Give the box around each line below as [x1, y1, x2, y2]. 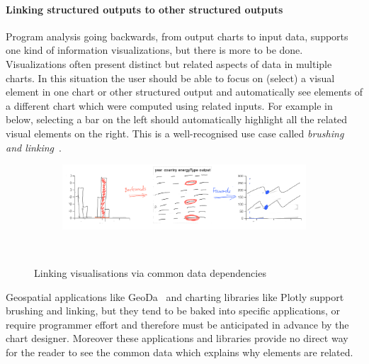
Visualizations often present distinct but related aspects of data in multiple [6, 56, 332, 71]
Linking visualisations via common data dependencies [34, 266, 266, 280]
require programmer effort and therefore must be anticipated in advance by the [6, 317, 349, 331]
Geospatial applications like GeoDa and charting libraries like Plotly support [6, 289, 344, 304]
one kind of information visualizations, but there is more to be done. [6, 42, 303, 57]
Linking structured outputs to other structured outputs [6, 1, 283, 16]
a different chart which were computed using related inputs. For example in [6, 98, 333, 113]
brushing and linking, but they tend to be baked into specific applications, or [6, 303, 341, 318]
